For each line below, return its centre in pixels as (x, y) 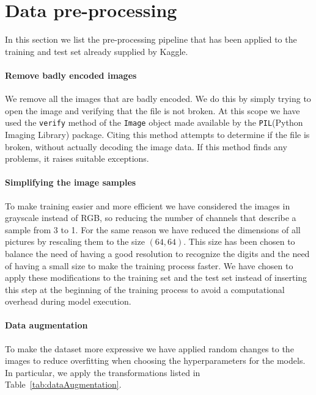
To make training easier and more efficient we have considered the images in (148, 205)
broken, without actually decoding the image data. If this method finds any (146, 146)
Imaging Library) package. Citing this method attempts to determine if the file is (157, 134)
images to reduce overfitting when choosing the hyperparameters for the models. (155, 361)
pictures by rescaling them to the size (75, 241)
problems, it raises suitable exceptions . (77, 158)
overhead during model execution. (68, 301)
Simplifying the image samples (71, 182)
